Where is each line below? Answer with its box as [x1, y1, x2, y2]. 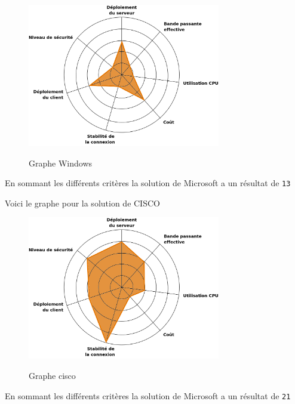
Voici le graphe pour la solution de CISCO [5, 196, 160, 209]
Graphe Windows [29, 156, 93, 169]
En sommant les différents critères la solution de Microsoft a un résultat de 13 [5, 177, 291, 189]
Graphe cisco [29, 369, 76, 381]
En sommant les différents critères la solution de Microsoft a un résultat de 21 [5, 389, 291, 402]
